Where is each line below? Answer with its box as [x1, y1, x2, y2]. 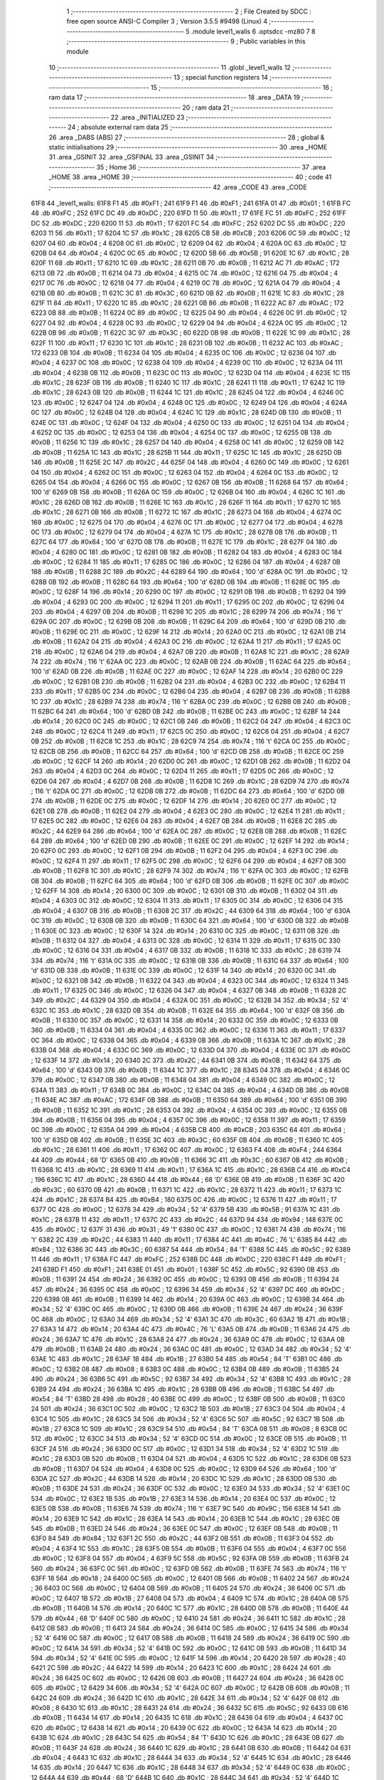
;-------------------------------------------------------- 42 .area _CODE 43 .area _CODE [48, 182, 307, 192]
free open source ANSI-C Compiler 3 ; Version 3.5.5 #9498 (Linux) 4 [66, 17, 268, 26]
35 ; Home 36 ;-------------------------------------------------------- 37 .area [96, 162, 326, 171]
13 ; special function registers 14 [173, 73, 268, 82]
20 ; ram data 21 [182, 103, 230, 112]
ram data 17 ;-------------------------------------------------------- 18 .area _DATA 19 [48, 93, 300, 102]
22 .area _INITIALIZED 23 [110, 112, 185, 121]
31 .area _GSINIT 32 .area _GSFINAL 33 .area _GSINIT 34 [48, 153, 215, 162]
